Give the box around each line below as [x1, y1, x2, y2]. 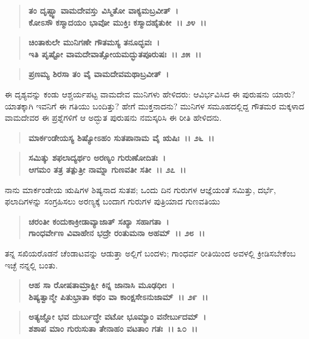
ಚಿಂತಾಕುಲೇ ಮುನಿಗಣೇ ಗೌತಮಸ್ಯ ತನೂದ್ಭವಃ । [28, 36, 160, 48]
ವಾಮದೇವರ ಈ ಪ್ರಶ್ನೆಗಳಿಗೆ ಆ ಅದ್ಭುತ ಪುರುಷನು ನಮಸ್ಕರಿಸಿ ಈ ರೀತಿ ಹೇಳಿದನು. [5, 111, 222, 124]
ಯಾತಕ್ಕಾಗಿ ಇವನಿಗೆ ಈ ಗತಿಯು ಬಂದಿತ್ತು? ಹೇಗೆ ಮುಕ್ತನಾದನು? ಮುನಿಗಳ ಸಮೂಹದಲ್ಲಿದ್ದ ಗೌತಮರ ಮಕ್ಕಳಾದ [5, 99, 305, 112]
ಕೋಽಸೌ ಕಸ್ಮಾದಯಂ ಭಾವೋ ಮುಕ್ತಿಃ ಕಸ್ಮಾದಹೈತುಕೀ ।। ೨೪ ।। [28, 16, 207, 28]
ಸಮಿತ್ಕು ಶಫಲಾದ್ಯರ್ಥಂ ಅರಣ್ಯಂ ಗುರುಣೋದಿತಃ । [28, 151, 166, 164]
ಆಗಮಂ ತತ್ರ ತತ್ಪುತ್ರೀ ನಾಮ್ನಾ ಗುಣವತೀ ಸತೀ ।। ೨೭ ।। [28, 163, 186, 175]
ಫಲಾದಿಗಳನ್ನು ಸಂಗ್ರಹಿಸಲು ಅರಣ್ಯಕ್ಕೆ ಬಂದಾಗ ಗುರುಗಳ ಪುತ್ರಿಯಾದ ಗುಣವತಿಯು [5, 195, 221, 207]
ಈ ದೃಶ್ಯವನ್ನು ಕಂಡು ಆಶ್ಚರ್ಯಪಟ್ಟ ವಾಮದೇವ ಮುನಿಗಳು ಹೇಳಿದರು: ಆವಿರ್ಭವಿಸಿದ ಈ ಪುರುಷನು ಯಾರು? [5, 87, 295, 100]
